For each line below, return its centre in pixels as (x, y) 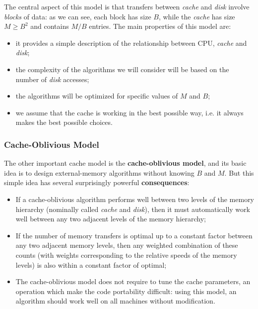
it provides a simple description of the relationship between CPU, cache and (131, 43)
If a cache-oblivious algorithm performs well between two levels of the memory (135, 199)
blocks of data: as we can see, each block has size (78, 16)
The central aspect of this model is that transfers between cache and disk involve (127, 6)
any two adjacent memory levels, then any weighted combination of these (127, 245)
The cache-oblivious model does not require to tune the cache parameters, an (133, 281)
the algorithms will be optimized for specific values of (97, 96)
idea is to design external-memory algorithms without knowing (99, 172)
